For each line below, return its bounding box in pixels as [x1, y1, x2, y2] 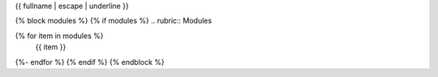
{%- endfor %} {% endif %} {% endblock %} [15, 57, 165, 66]
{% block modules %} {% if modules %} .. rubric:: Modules [15, 16, 213, 26]
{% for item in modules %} [15, 31, 104, 41]
